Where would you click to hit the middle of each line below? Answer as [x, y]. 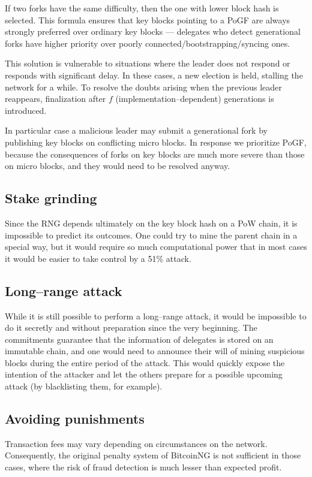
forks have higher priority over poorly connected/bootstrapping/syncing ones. [148, 43]
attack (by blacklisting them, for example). [84, 386]
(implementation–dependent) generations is [195, 99]
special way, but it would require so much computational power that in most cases [156, 247]
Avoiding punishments [75, 419]
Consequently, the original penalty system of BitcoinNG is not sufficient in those [153, 455]
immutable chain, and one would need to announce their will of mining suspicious [155, 351]
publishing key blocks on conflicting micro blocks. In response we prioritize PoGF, [156, 142]
